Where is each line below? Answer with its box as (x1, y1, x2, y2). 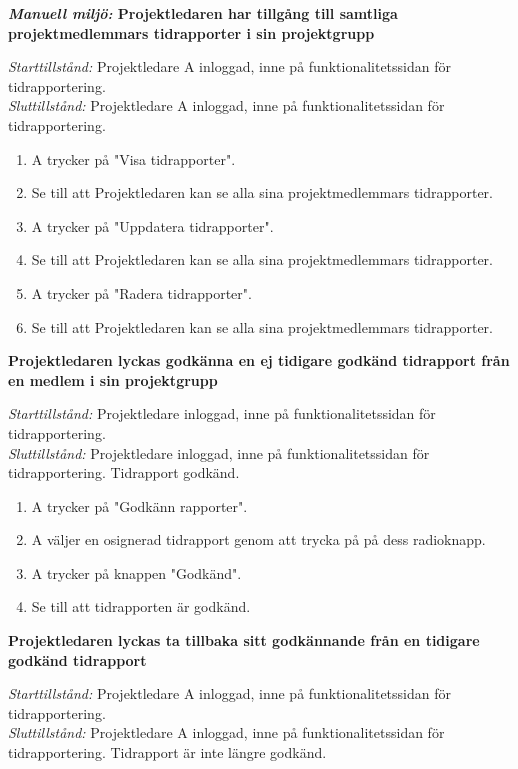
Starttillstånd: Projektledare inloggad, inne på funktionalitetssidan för (8, 403, 436, 424)
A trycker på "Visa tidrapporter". (31, 148, 236, 169)
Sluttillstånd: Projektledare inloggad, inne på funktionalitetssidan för (8, 442, 430, 463)
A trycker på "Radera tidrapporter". (31, 282, 252, 303)
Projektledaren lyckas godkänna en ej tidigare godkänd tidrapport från (8, 350, 510, 371)
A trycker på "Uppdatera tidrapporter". (31, 215, 274, 236)
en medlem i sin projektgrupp (8, 369, 218, 390)
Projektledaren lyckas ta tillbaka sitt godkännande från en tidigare (8, 630, 480, 651)
